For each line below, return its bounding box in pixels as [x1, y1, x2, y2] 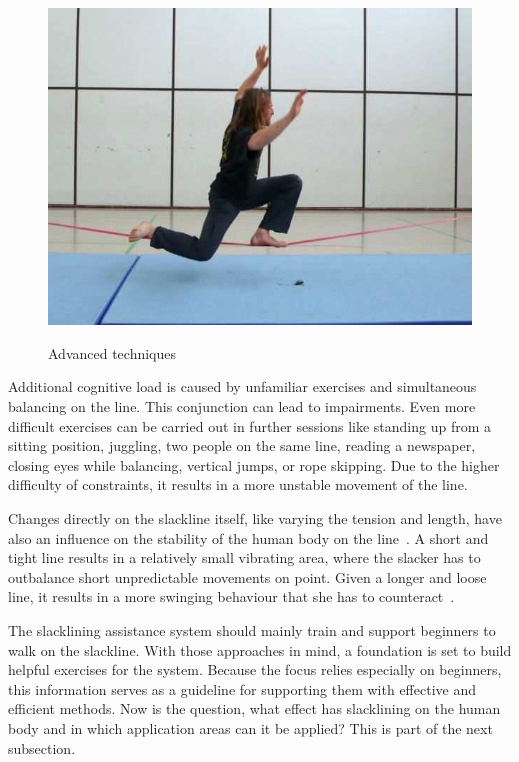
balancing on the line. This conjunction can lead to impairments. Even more [8, 396, 476, 417]
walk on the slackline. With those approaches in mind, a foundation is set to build [8, 639, 512, 660]
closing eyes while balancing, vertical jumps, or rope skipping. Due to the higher [8, 454, 500, 475]
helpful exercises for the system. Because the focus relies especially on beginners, [8, 659, 502, 680]
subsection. [8, 737, 76, 758]
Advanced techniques [48, 342, 177, 363]
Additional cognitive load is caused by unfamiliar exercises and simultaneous [8, 376, 477, 397]
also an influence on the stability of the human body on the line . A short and [8, 527, 489, 548]
